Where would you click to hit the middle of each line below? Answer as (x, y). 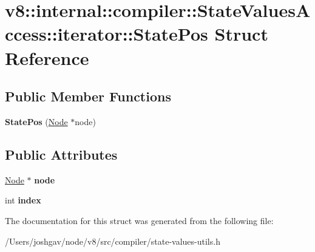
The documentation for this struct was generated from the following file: (139, 220)
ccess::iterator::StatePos (107, 34)
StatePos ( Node (36, 121)
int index (23, 200)
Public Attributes (61, 154)
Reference (47, 57)
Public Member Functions (88, 96)
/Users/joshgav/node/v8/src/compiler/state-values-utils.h (113, 241)
